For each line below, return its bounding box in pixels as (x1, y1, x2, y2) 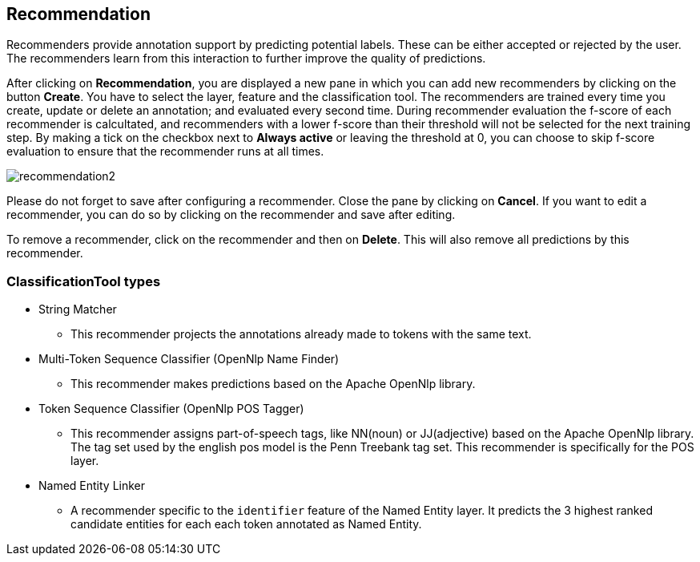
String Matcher (38, 302, 117, 317)
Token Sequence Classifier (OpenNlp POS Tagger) (38, 402, 304, 416)
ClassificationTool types (6, 273, 161, 289)
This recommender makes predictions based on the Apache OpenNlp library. (70, 377, 476, 391)
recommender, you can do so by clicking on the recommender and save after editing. (6, 208, 456, 222)
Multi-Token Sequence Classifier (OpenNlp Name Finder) (38, 352, 340, 366)
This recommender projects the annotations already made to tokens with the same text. (70, 327, 532, 342)
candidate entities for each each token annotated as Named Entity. (70, 517, 422, 532)
